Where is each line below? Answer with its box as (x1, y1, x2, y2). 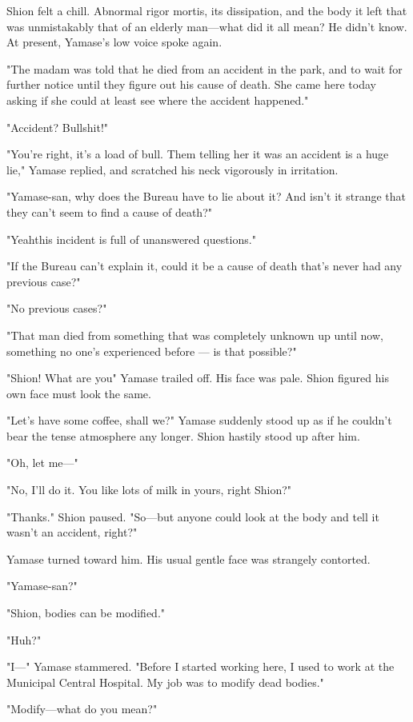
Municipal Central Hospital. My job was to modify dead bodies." (6, 673, 324, 690)
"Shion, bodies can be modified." (6, 604, 166, 621)
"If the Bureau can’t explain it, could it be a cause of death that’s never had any (6, 257, 403, 274)
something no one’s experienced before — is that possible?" (6, 342, 297, 359)
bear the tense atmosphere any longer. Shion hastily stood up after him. (6, 427, 360, 444)
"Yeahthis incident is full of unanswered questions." (6, 230, 256, 247)
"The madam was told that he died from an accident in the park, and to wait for (6, 60, 403, 77)
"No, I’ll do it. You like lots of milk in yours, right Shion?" (6, 481, 292, 498)
